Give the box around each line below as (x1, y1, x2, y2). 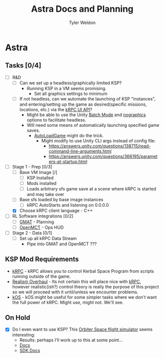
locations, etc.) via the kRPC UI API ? (19, 106, 93, 112)
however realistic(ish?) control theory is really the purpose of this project (12, 284, 159, 289)
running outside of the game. (12, 273, 71, 279)
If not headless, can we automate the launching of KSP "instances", (19, 95, 156, 101)
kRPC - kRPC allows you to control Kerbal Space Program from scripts (12, 268, 154, 274)
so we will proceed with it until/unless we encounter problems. (12, 289, 139, 295)
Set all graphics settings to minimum (34, 91, 108, 96)
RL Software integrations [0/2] (12, 213, 73, 219)
